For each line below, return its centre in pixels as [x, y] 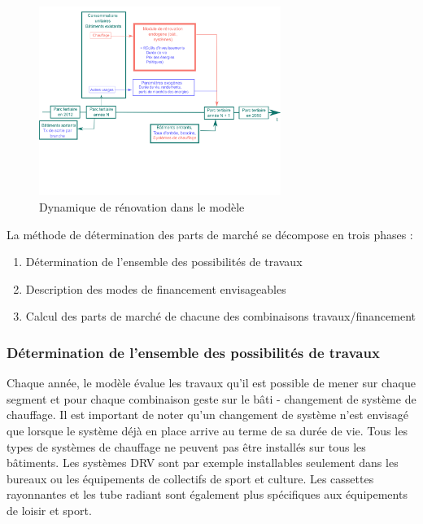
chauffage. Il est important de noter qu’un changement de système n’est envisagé [207, 415]
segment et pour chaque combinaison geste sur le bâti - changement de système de [211, 398]
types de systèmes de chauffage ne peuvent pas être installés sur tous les [186, 446]
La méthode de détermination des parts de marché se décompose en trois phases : [210, 234]
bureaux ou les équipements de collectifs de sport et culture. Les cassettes [190, 478]
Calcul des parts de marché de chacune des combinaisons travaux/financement [220, 316]
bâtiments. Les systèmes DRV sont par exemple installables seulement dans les [203, 463]
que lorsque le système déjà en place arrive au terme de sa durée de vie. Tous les [207, 430]
